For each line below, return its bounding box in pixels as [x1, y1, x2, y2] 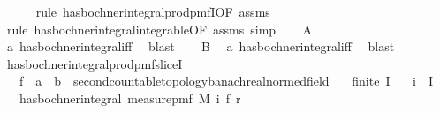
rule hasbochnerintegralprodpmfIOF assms [35, 3, 270, 20]
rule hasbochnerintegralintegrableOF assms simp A [6, 19, 312, 38]
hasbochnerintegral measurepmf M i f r [19, 88, 241, 107]
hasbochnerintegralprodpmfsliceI [6, 54, 183, 72]
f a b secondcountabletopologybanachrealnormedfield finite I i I [19, 72, 434, 90]
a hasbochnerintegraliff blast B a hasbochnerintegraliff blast [6, 37, 395, 56]
